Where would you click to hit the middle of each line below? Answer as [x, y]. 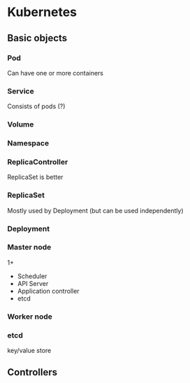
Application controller [48, 291]
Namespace [28, 143]
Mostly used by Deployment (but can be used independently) [95, 210]
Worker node [30, 317]
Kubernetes [42, 12]
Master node [29, 247]
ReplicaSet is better [35, 177]
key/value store [29, 351]
